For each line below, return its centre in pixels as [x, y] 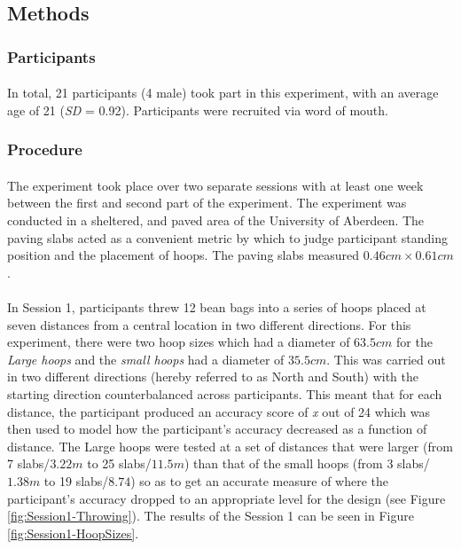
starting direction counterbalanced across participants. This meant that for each [225, 393]
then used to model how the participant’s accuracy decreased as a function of [217, 429]
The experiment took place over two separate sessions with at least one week [215, 185]
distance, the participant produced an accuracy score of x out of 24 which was [219, 411]
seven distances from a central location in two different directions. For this [209, 324]
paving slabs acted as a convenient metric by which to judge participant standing [227, 237]
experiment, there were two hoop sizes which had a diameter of [179, 342]
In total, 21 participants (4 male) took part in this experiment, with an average [223, 93]
